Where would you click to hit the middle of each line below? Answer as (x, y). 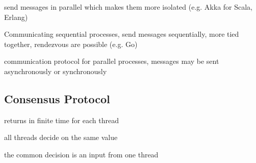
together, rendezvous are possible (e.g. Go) (71, 44)
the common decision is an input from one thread (81, 154)
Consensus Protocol (57, 98)
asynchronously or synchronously (56, 71)
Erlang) (16, 17)
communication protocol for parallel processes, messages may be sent (112, 61)
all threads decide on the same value (61, 137)
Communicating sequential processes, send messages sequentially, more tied (122, 34)
